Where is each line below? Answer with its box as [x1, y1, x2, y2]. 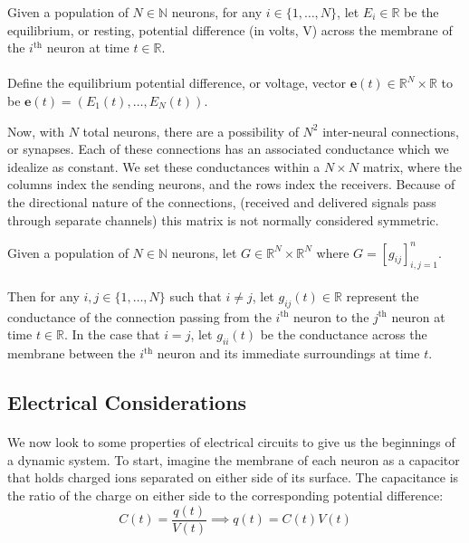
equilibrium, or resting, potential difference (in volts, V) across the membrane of [7, 20, 453, 39]
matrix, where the [362, 157, 463, 176]
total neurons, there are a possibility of [82, 121, 299, 140]
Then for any [7, 287, 80, 306]
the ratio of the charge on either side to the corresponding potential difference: [7, 485, 444, 504]
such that [169, 287, 222, 306]
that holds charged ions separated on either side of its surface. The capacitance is [7, 468, 459, 487]
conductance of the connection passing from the [7, 307, 272, 326]
